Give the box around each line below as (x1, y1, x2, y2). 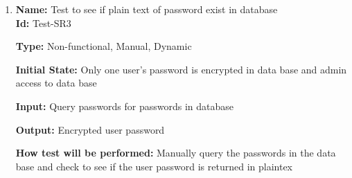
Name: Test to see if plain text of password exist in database (15, 2, 278, 16)
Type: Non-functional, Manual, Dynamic (15, 39, 192, 53)
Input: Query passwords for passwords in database (15, 98, 234, 113)
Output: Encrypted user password (15, 122, 165, 136)
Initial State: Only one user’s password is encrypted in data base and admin (15, 62, 347, 76)
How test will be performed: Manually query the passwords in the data (15, 145, 336, 160)
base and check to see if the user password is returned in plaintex (15, 159, 292, 173)
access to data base (15, 75, 97, 90)
